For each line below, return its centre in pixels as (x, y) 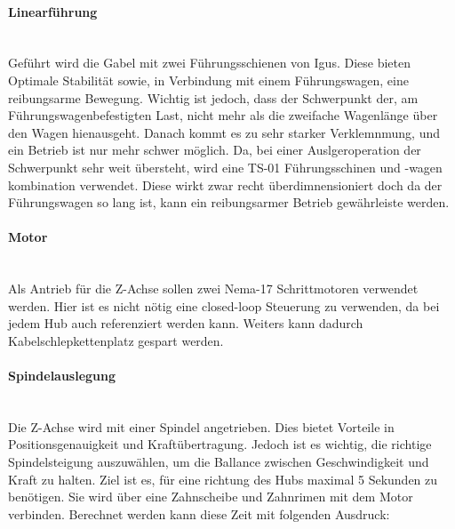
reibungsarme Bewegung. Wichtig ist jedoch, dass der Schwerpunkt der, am (213, 97)
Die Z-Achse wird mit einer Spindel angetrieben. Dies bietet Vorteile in (201, 426)
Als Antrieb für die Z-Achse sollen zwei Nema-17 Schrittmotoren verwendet (213, 289)
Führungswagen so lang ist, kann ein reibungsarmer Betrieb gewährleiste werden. (229, 202)
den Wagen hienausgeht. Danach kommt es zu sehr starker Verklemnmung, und (224, 132)
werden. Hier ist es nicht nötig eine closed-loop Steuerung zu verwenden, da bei (224, 305)
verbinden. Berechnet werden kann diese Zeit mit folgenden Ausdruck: (199, 513)
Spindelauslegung (62, 376)
